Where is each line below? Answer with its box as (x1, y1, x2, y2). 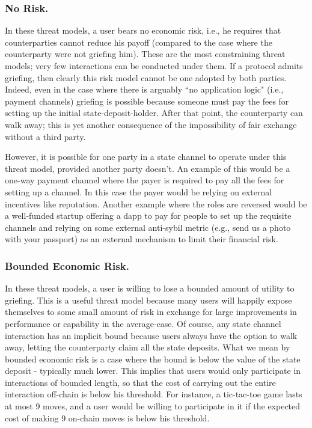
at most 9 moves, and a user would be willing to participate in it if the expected (5, 400, 301, 412)
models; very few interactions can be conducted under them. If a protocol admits (5, 60, 303, 72)
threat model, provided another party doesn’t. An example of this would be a (5, 162, 290, 174)
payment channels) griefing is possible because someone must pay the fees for (5, 94, 289, 107)
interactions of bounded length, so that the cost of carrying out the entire (5, 376, 276, 388)
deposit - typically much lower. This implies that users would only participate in (5, 364, 301, 377)
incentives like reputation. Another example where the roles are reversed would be (5, 197, 307, 210)
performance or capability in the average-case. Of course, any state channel (5, 317, 281, 329)
